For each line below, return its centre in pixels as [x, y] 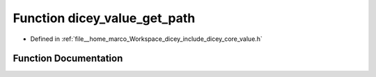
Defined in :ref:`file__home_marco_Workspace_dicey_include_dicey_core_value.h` [146, 39]
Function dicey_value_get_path [104, 18]
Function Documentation [68, 59]
